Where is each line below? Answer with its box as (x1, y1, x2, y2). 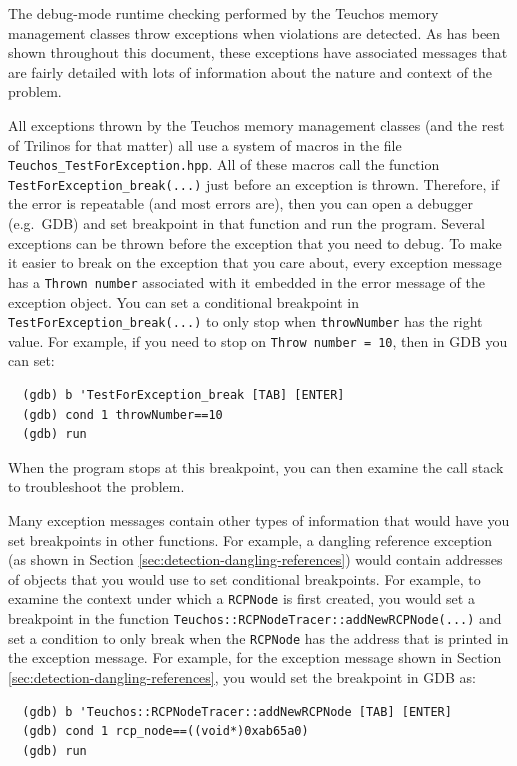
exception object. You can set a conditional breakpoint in (8, 291, 359, 312)
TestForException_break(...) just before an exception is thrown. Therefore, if (8, 173, 500, 194)
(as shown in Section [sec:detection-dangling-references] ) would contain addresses (8, 549, 503, 570)
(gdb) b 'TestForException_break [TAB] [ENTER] (22, 388, 345, 402)
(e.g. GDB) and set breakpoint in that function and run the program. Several (8, 213, 485, 234)
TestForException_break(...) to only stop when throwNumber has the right (8, 311, 483, 332)
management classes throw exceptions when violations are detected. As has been (8, 22, 501, 43)
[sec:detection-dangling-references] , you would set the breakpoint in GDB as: (8, 666, 476, 687)
